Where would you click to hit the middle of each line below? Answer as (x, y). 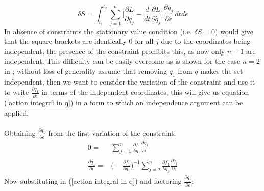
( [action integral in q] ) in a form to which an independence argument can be (124, 102)
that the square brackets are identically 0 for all (79, 41)
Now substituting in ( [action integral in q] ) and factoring (93, 181)
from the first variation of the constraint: (112, 133)
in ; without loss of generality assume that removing (86, 71)
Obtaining (20, 133)
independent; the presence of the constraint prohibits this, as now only (115, 51)
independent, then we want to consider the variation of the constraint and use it (130, 81)
